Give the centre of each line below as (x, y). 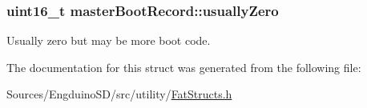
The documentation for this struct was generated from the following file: (184, 67)
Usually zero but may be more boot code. (109, 40)
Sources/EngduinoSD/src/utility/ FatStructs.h (119, 94)
